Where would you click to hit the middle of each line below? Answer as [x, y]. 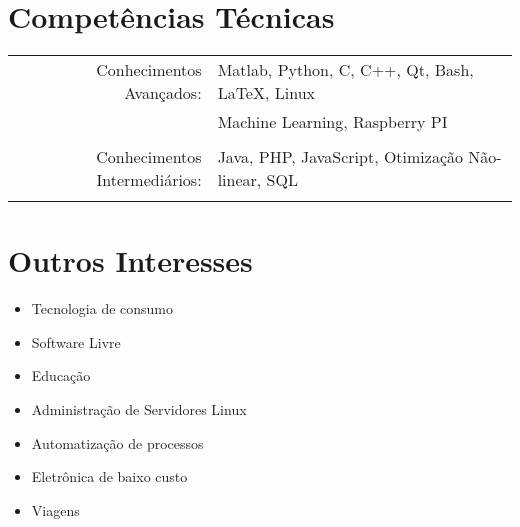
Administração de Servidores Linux [139, 409]
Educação [61, 375]
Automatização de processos [117, 442]
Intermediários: [149, 180]
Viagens [55, 509]
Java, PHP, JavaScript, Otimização [340, 157]
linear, [239, 180]
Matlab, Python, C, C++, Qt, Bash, [345, 70]
